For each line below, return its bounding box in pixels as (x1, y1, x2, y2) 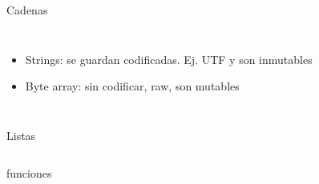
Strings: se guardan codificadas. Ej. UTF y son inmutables (25, 50, 313, 67)
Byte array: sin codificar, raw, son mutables (25, 78, 240, 94)
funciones (6, 165, 52, 182)
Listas (6, 126, 36, 143)
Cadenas (6, 2, 48, 18)
